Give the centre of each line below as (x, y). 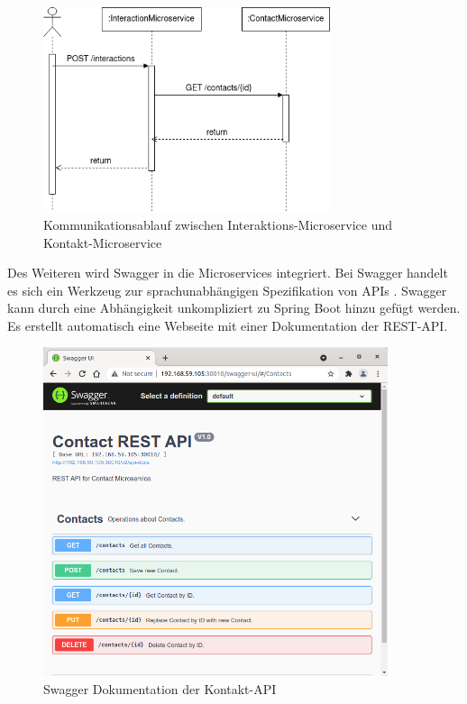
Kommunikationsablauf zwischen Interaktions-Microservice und (218, 224)
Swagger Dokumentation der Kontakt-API (160, 688)
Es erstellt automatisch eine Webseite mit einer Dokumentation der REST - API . (228, 325)
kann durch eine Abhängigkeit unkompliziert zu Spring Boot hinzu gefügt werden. (234, 308)
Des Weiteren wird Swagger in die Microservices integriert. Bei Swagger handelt (228, 273)
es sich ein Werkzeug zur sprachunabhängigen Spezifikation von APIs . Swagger (227, 290)
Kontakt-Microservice (103, 242)
